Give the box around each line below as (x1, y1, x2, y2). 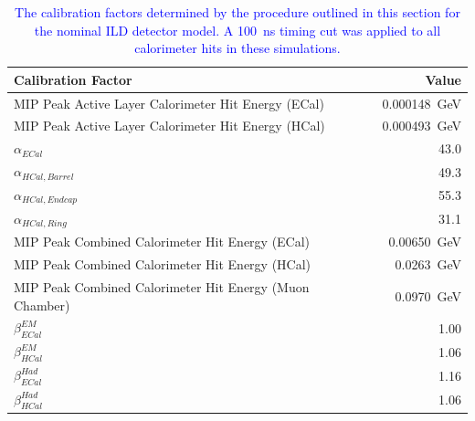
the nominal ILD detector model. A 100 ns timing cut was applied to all (34, 20, 441, 39)
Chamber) (14, 295, 70, 314)
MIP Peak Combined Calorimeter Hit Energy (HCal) (14, 255, 311, 274)
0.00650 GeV (388, 232, 461, 251)
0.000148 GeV (382, 93, 461, 112)
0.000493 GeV (382, 116, 461, 135)
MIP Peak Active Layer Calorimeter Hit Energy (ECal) (14, 93, 324, 112)
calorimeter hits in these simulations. (134, 38, 341, 58)
